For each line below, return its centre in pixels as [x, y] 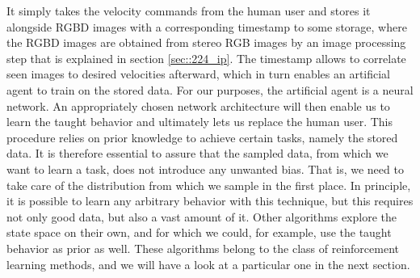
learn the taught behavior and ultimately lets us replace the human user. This [200, 122]
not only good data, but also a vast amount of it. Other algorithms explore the [202, 216]
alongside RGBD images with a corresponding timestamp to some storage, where [207, 26]
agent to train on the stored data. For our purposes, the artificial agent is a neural [210, 89]
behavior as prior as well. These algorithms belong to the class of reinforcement [203, 248]
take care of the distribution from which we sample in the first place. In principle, [209, 185]
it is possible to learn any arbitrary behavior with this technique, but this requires [210, 201]
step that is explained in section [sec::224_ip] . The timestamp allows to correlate [206, 58]
